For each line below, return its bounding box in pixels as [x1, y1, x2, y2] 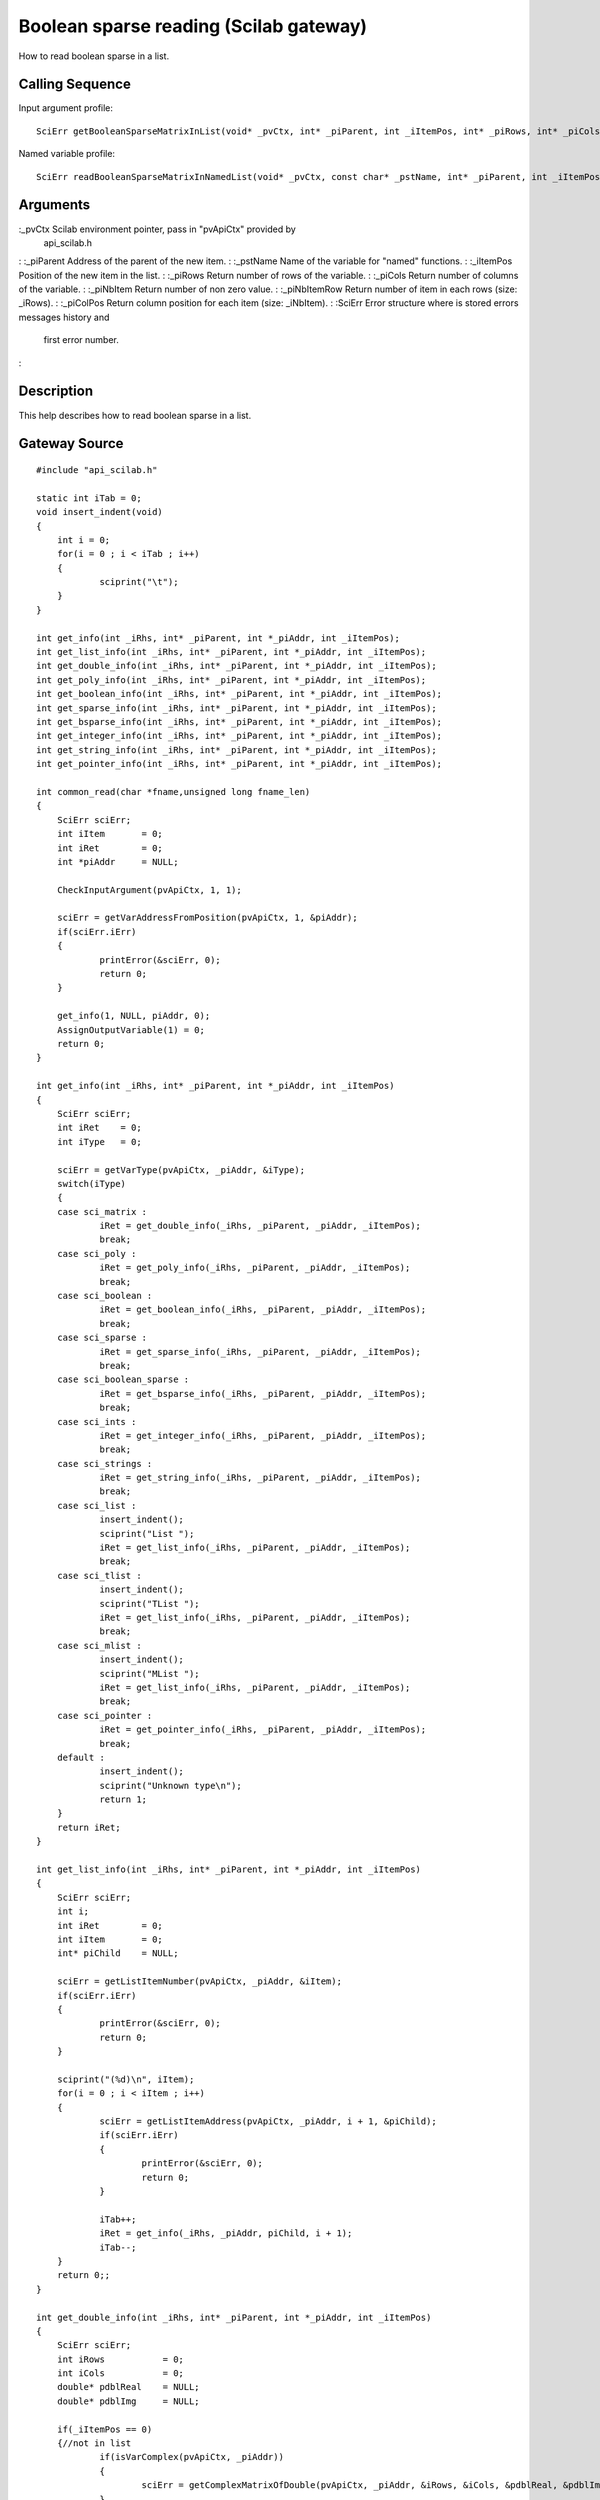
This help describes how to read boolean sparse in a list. [18, 409, 252, 421]
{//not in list [56, 2438, 132, 2449]
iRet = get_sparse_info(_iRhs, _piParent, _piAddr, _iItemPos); [99, 1346, 422, 1357]
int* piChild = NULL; [56, 1948, 179, 1959]
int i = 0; [56, 534, 111, 545]
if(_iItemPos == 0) [56, 2423, 153, 2435]
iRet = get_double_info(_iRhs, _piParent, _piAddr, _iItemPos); [99, 1220, 422, 1232]
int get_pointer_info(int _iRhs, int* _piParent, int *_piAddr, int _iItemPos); [36, 758, 443, 770]
